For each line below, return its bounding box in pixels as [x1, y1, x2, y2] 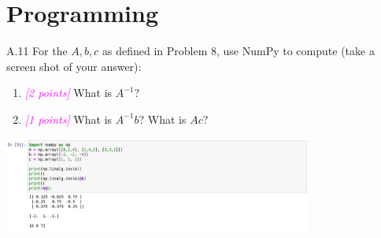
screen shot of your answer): [6, 58, 142, 74]
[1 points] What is [24, 110, 113, 127]
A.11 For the [6, 43, 68, 59]
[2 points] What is [24, 84, 113, 101]
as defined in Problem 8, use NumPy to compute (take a [102, 43, 375, 59]
